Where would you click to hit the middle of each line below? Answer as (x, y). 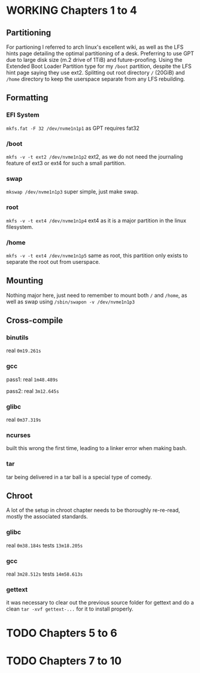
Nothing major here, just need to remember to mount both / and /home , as (97, 295)
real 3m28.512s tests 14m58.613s (45, 574)
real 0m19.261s (24, 351)
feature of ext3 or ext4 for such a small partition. (66, 163)
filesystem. (20, 227)
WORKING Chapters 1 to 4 (72, 11)
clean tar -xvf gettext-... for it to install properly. (70, 609)
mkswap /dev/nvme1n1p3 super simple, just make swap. (72, 192)
